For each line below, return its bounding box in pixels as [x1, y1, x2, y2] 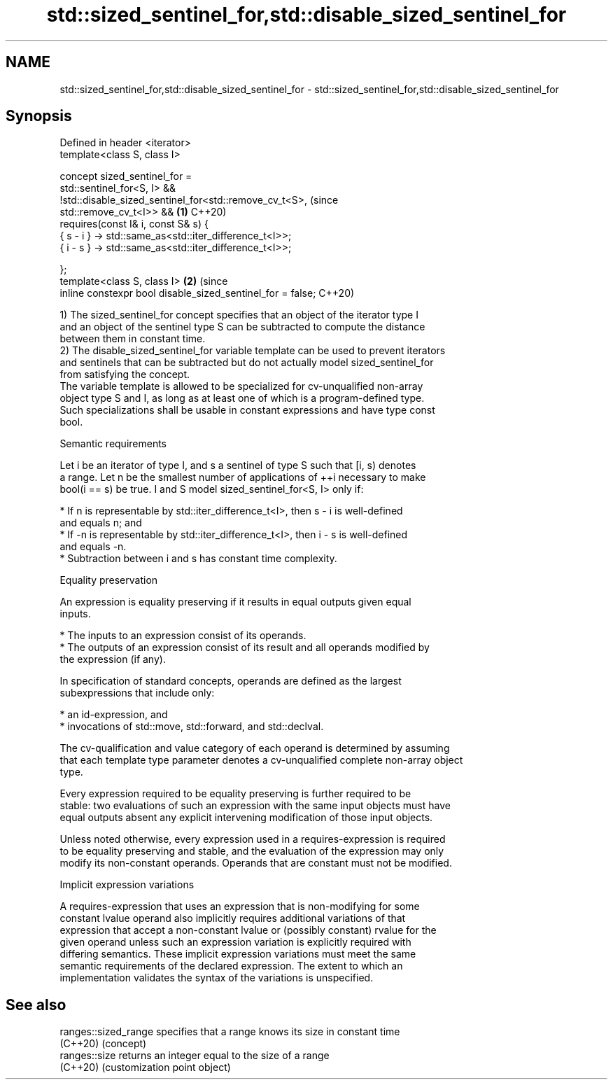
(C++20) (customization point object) [59, 1061, 231, 1074]
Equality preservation [59, 574, 158, 587]
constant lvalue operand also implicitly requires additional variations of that [59, 912, 406, 925]
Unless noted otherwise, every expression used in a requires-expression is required [59, 833, 446, 846]
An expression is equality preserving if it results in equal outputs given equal [59, 596, 411, 608]
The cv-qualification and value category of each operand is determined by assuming [59, 742, 450, 755]
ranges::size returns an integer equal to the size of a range [59, 1049, 330, 1062]
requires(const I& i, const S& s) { [59, 218, 209, 230]
